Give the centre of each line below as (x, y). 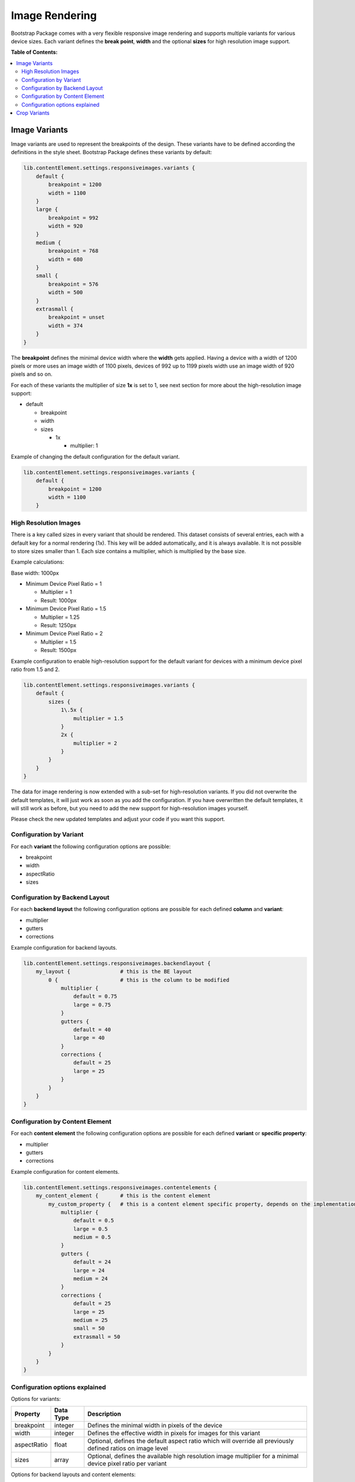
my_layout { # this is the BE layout (114, 972)
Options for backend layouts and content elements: (73, 1475)
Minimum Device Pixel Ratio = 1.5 (66, 609)
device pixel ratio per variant (127, 1464)
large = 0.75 (92, 1004)
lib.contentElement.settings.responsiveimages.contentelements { (120, 1187)
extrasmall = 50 (97, 1336)
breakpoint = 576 (73, 284)
